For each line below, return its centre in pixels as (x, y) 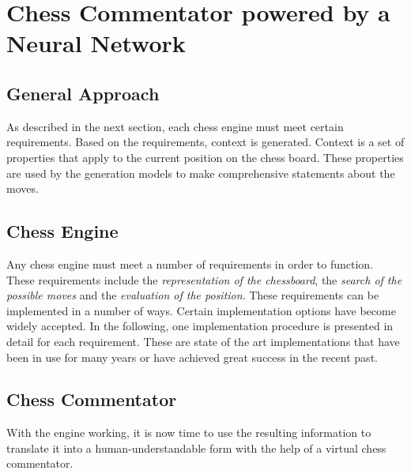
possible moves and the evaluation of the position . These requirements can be (193, 295)
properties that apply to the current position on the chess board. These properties (205, 157)
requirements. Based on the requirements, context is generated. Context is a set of (205, 142)
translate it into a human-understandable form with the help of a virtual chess (196, 448)
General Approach (83, 93)
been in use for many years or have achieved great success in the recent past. (192, 357)
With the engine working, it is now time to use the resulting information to (189, 433)
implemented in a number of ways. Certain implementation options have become (201, 310)
